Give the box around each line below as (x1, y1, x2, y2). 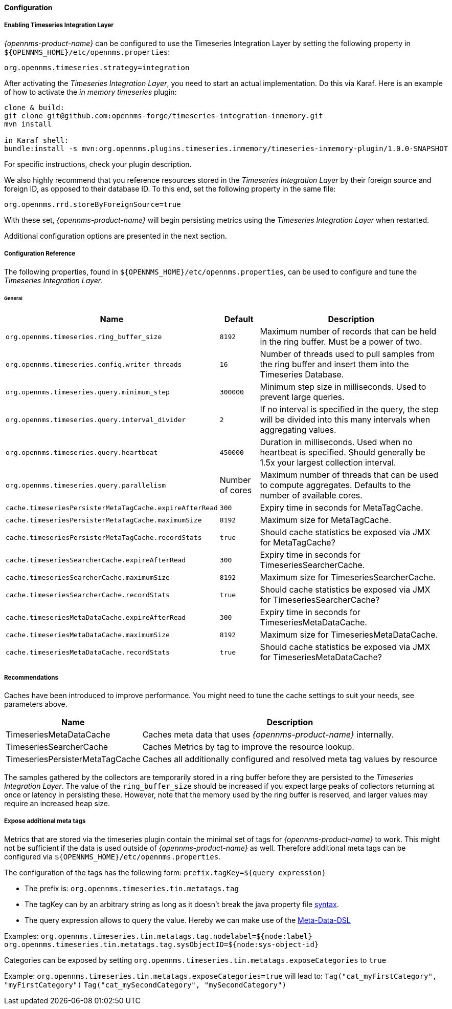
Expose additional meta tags (4, 817, 86, 825)
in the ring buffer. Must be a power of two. (260, 337, 422, 347)
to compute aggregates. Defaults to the (260, 480, 411, 491)
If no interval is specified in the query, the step (260, 404, 439, 415)
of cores (219, 485, 252, 496)
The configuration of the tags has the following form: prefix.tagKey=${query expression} (4, 868, 326, 877)
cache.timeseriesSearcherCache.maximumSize (6, 573, 170, 581)
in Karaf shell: (4, 136, 69, 144)
